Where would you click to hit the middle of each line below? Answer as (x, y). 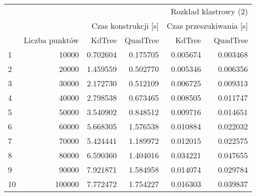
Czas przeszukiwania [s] (207, 26)
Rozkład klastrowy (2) (209, 11)
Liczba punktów (51, 40)
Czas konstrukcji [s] (125, 26)
